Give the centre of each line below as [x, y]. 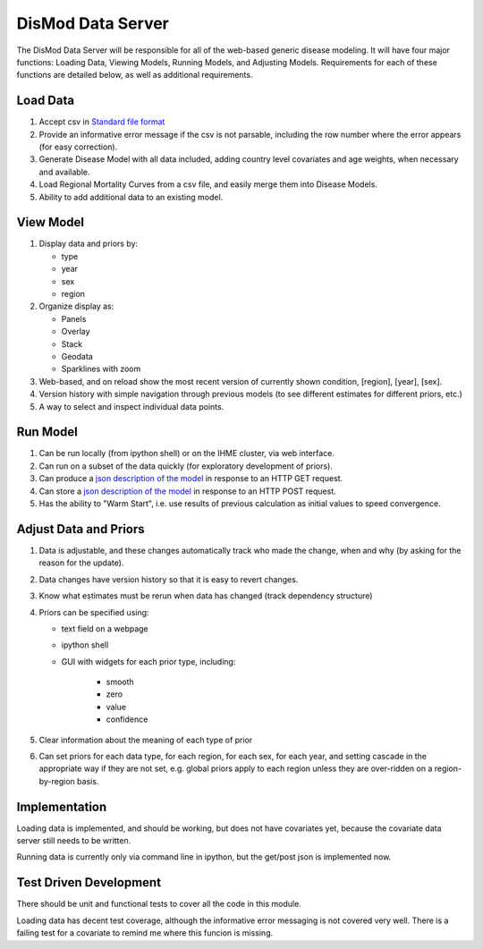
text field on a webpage [105, 628]
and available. [64, 172]
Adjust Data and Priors [80, 529]
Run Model [47, 432]
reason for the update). [81, 563]
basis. [88, 781]
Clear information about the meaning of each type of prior [146, 740]
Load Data [46, 101]
